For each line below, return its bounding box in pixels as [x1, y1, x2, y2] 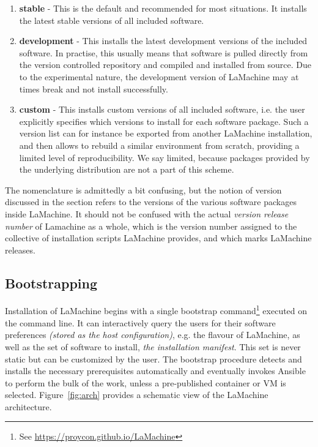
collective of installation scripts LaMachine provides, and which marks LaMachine [5, 231, 312, 244]
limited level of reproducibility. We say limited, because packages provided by [19, 151, 310, 163]
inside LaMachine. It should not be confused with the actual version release [5, 207, 289, 220]
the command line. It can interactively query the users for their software [5, 316, 276, 329]
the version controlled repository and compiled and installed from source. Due [19, 58, 311, 71]
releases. [5, 243, 35, 256]
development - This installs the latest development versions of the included [19, 34, 308, 47]
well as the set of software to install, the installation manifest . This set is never [5, 340, 301, 353]
